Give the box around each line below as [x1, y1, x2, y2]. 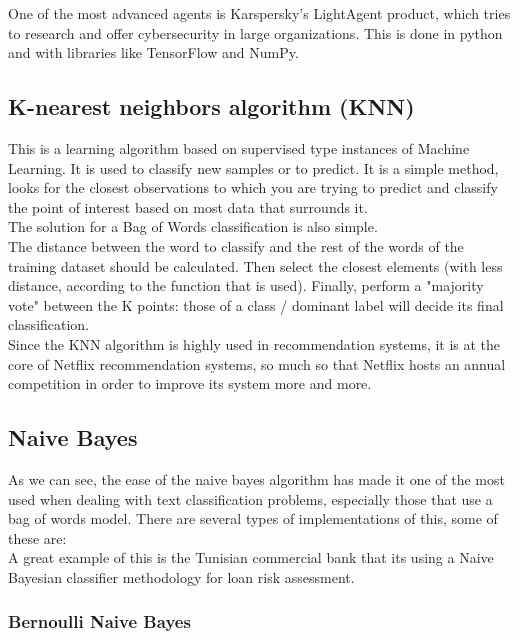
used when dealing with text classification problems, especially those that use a [8, 488, 493, 509]
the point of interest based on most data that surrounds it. [8, 196, 368, 217]
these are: [8, 527, 67, 548]
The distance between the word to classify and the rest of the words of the [8, 235, 464, 256]
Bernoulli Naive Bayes [8, 609, 191, 634]
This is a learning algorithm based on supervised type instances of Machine [8, 137, 470, 158]
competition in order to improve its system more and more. [8, 373, 372, 394]
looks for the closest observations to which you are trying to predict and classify [8, 177, 498, 198]
